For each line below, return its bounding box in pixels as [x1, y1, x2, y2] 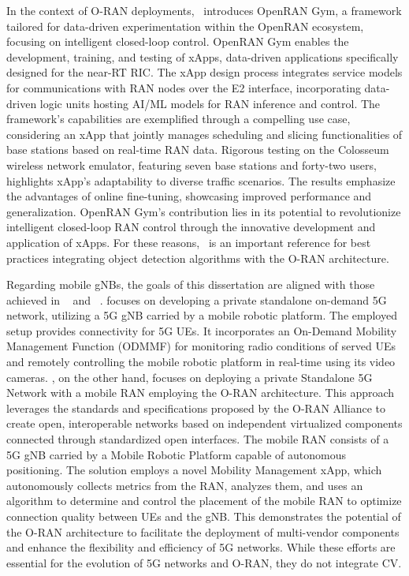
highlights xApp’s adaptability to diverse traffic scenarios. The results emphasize [6, 172, 396, 189]
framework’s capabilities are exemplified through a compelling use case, [6, 110, 351, 127]
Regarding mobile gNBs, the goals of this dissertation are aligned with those [6, 276, 375, 293]
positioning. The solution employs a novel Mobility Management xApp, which [6, 462, 382, 478]
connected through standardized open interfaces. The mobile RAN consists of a [6, 431, 389, 447]
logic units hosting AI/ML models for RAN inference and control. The [39, 95, 381, 111]
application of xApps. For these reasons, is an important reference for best [6, 234, 371, 250]
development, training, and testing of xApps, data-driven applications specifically [6, 48, 399, 65]
